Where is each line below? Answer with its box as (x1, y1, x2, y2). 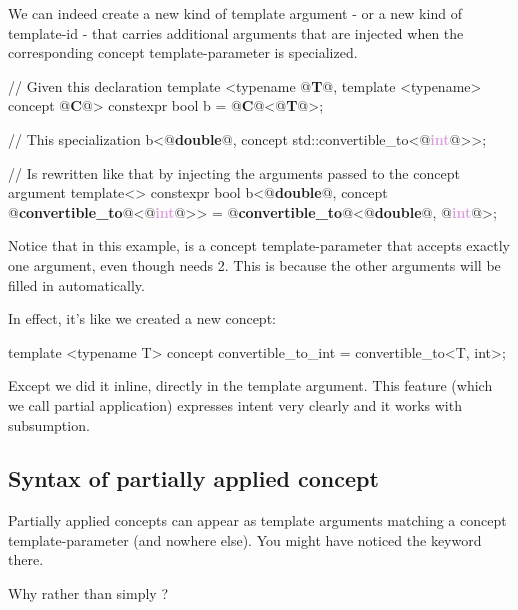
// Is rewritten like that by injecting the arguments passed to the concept (8, 162, 460, 183)
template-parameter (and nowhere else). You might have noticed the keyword (8, 529, 482, 550)
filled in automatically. (8, 274, 145, 295)
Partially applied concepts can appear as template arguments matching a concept (8, 510, 507, 531)
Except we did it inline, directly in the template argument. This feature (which (8, 375, 493, 396)
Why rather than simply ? (8, 583, 169, 604)
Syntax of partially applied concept (8, 463, 379, 494)
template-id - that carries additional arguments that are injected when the (8, 22, 464, 43)
